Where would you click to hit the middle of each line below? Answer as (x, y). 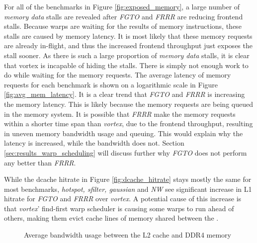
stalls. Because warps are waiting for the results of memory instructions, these (123, 26)
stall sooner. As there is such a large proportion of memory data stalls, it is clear (127, 55)
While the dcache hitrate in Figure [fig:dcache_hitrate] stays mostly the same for (128, 179)
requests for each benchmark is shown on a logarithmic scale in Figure (111, 84)
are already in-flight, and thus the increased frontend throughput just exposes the (128, 45)
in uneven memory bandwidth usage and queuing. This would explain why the (124, 133)
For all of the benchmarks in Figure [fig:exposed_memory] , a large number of (122, 6)
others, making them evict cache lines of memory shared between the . (111, 218)
